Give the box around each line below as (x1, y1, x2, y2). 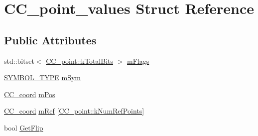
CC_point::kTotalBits (46, 55, 114, 66)
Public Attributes (4, 32, 97, 47)
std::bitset (4, 55, 34, 66)
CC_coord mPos (4, 89, 55, 99)
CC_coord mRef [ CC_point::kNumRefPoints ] (4, 106, 144, 116)
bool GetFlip (4, 122, 43, 133)
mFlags (127, 55, 149, 66)
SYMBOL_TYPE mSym (4, 72, 81, 83)
